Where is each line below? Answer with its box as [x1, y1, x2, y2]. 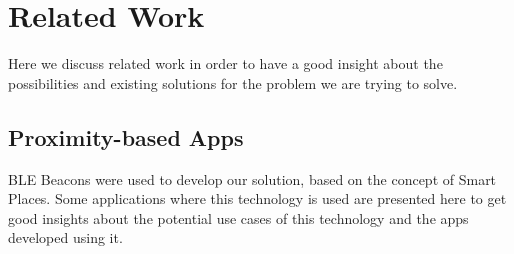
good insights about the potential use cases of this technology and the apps [8, 207, 469, 228]
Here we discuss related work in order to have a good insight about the [8, 53, 443, 74]
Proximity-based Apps [8, 121, 244, 152]
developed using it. [8, 227, 123, 248]
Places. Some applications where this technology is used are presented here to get [8, 188, 507, 209]
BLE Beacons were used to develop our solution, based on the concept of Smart [8, 168, 497, 189]
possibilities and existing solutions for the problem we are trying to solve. [8, 72, 458, 93]
